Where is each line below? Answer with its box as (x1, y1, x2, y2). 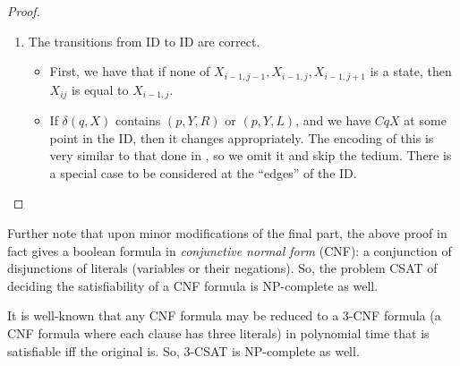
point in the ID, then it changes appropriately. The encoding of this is (49, 128, 434, 147)
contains (115, 111, 161, 130)
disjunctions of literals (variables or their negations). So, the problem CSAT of (7, 259, 438, 277)
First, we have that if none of (49, 62, 210, 81)
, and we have (295, 111, 371, 130)
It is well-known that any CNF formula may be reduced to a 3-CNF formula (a (7, 306, 441, 325)
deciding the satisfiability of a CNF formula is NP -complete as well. (7, 276, 379, 294)
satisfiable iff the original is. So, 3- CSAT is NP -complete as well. (7, 341, 360, 360)
